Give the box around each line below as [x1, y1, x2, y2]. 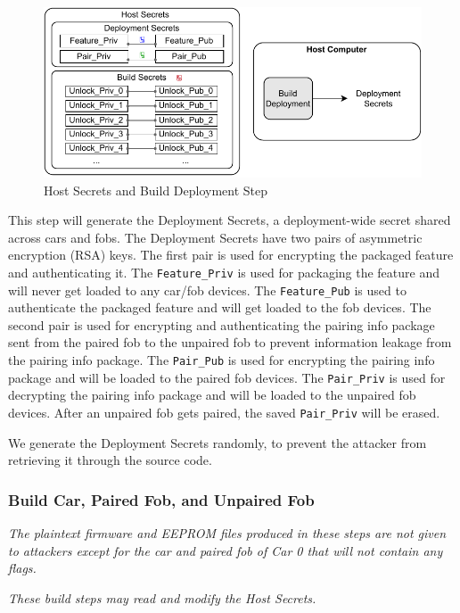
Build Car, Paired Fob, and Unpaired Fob [8, 488, 315, 510]
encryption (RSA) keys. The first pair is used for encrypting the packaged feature [8, 245, 454, 264]
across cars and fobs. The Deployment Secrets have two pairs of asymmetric [8, 228, 423, 246]
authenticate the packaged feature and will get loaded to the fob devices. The [8, 298, 431, 317]
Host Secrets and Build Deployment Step [44, 180, 268, 199]
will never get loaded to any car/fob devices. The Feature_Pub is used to [8, 280, 407, 299]
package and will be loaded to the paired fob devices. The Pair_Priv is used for [8, 368, 446, 386]
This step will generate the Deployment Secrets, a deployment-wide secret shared [8, 211, 451, 229]
